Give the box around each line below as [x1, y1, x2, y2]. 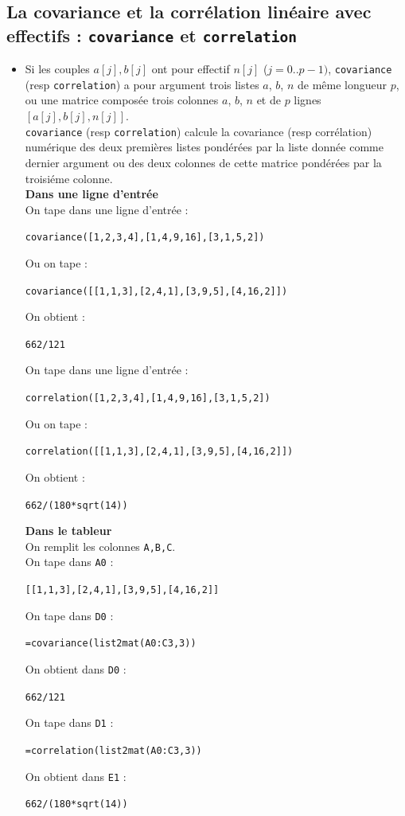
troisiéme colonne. [25, 170, 113, 186]
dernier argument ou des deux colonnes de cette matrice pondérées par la [25, 154, 382, 170]
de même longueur [297, 76, 387, 92]
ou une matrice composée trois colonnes [25, 92, 219, 108]
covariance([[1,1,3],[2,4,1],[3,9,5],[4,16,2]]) [25, 285, 288, 297]
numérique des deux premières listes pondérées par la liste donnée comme [25, 139, 384, 155]
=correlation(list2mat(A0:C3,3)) [25, 745, 202, 757]
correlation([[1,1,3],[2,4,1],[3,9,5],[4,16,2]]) [25, 446, 294, 458]
